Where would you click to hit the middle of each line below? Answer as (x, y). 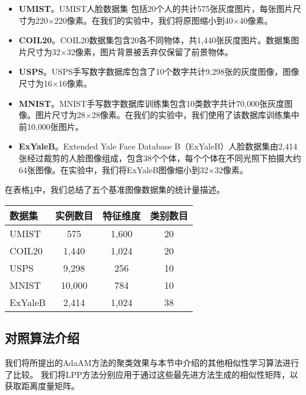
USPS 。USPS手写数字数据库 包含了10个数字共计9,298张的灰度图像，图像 (159, 71)
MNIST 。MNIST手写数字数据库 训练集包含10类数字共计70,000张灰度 (152, 103)
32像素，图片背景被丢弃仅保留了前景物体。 (150, 51)
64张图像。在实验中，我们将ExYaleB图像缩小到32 (114, 169)
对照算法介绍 (42, 338)
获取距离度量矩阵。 (42, 386)
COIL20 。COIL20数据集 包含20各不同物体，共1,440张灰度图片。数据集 (155, 40)
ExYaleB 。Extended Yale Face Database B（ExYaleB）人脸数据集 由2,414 (158, 146)
